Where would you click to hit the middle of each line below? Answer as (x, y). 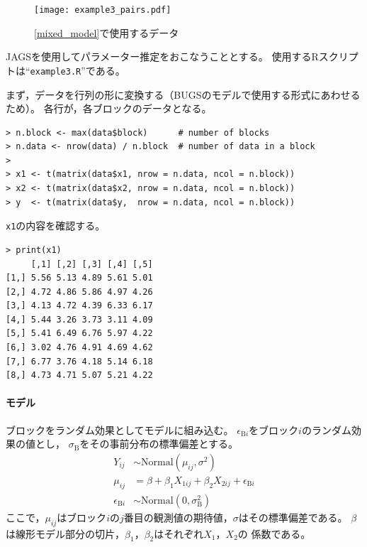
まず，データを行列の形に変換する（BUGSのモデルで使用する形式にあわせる (183, 94)
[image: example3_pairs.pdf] (103, 10)
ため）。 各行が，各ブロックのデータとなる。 (109, 108)
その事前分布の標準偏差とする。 (164, 444)
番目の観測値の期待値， (178, 517)
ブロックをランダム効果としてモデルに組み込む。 (120, 429)
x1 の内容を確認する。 (56, 226)
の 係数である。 (274, 533)
